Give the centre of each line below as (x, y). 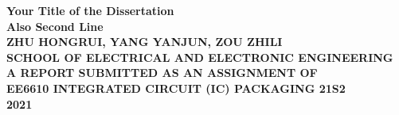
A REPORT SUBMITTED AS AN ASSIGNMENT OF (162, 73)
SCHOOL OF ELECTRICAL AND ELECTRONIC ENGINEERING (200, 57)
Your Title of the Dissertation (90, 10)
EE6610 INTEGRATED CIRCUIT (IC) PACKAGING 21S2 (176, 88)
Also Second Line (55, 26)
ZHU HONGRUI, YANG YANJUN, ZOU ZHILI (145, 42)
